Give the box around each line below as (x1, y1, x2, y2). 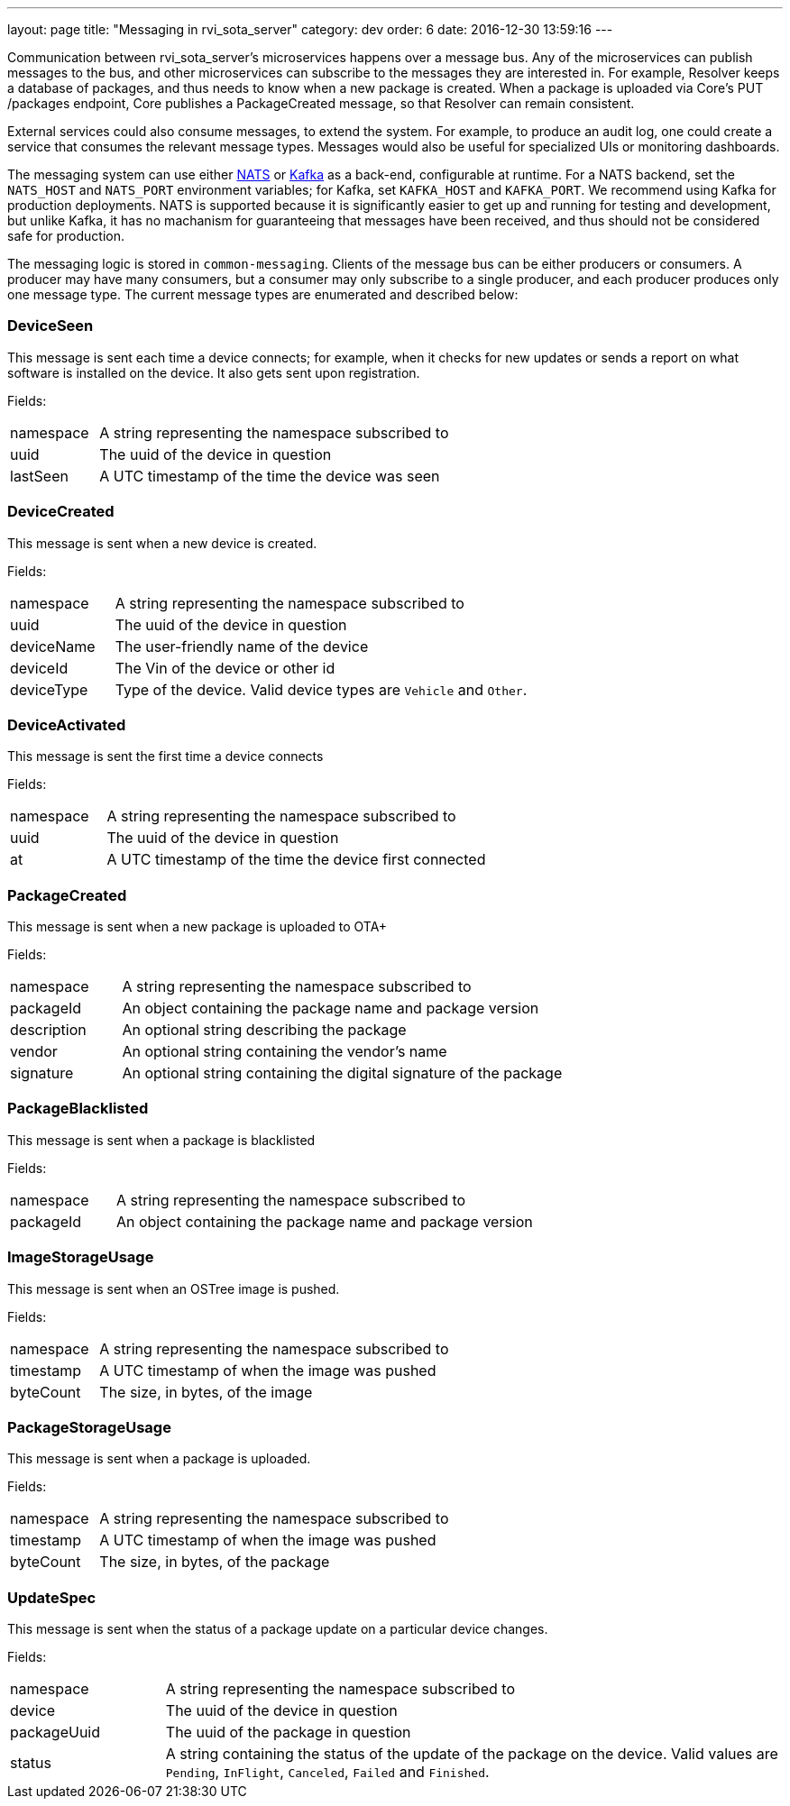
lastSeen (10, 466, 69, 485)
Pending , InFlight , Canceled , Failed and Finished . (165, 1763, 490, 1781)
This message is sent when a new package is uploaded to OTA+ (7, 919, 388, 934)
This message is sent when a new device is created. (7, 535, 317, 551)
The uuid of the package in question (165, 1723, 411, 1741)
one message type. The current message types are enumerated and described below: (7, 287, 519, 302)
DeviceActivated (7, 715, 126, 734)
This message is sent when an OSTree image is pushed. (7, 1280, 340, 1297)
